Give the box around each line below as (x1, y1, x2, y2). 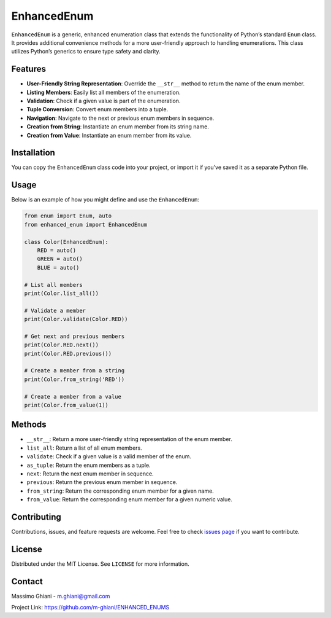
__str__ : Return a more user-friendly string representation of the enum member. (26, 436, 233, 443)
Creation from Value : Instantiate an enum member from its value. (26, 131, 192, 139)
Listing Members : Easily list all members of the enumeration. (26, 88, 181, 96)
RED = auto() (37, 246, 77, 254)
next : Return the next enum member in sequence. (26, 470, 154, 477)
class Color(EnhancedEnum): (24, 238, 108, 245)
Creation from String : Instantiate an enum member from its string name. (26, 123, 210, 130)
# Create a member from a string (24, 367, 125, 374)
